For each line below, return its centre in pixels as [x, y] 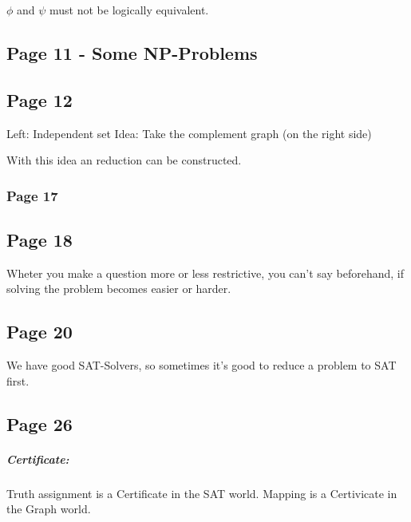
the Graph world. [49, 509]
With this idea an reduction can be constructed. [124, 160]
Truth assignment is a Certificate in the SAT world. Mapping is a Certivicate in [202, 493]
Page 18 [40, 239]
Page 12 [40, 99]
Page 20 [40, 332]
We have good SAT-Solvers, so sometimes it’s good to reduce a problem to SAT [202, 365]
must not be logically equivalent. [129, 10]
